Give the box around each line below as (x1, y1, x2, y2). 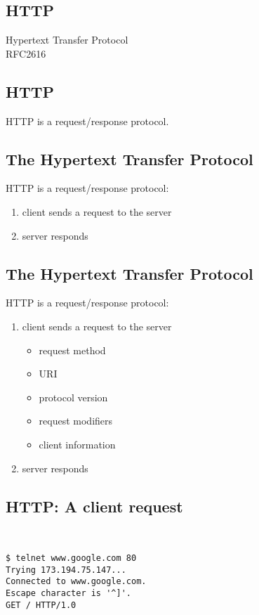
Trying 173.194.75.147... (6, 564, 126, 575)
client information (39, 436, 116, 451)
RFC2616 (6, 46, 46, 60)
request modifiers (39, 413, 113, 428)
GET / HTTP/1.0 (6, 600, 77, 610)
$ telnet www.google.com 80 (6, 552, 137, 563)
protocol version (39, 389, 108, 404)
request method (39, 342, 106, 357)
